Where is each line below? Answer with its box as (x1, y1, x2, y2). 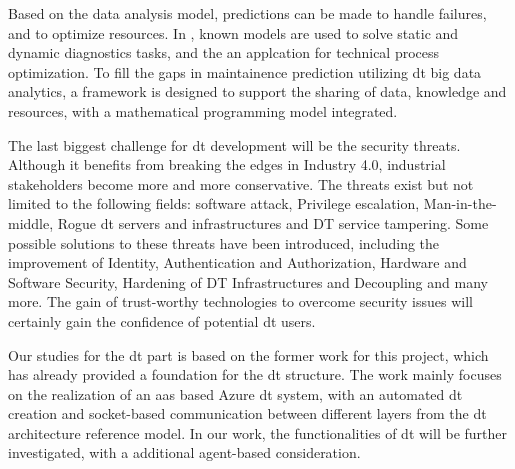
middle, (8, 212, 54, 233)
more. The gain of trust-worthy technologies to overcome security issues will (8, 291, 473, 312)
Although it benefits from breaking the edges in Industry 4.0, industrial (8, 154, 446, 175)
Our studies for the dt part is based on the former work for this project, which (8, 344, 489, 365)
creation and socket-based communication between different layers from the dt (8, 403, 487, 424)
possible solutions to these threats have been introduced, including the (8, 232, 440, 253)
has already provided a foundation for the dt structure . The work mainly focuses (8, 364, 502, 385)
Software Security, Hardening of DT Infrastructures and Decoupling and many (8, 271, 488, 292)
